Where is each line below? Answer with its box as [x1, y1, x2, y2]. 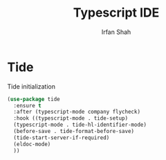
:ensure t [13, 102, 41, 109]
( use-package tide [7, 96, 60, 103]
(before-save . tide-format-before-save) [13, 128, 135, 135]
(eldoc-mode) [13, 141, 51, 148]
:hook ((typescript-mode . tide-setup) [13, 115, 129, 122]
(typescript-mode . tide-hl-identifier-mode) [13, 121, 147, 129]
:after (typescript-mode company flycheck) [13, 109, 140, 116]
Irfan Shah [101, 28, 131, 36]
